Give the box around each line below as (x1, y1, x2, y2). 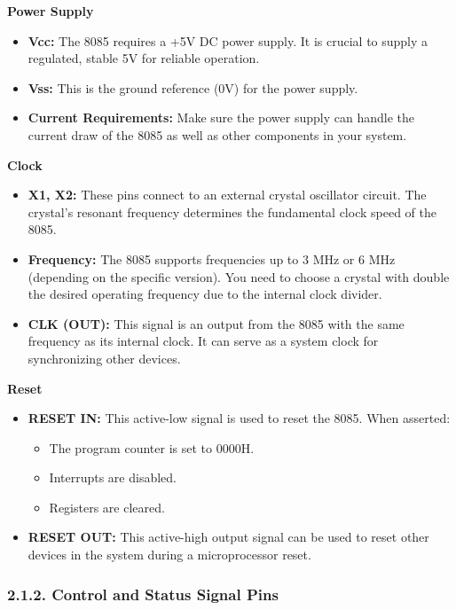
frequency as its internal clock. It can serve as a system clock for (28, 332, 379, 350)
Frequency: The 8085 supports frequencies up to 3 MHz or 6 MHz (28, 249, 396, 268)
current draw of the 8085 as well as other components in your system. (28, 125, 407, 144)
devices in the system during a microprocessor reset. (28, 545, 311, 564)
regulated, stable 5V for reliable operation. (28, 49, 260, 67)
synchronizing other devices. (28, 348, 181, 367)
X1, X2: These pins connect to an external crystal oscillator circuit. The (28, 185, 427, 204)
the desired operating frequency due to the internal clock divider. (28, 285, 382, 303)
